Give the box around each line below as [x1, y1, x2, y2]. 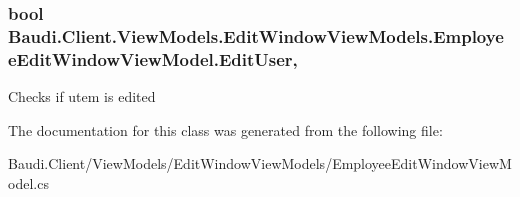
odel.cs [8, 172, 49, 193]
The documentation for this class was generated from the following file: [8, 119, 443, 140]
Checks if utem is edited [8, 86, 156, 107]
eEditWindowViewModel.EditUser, [8, 46, 298, 71]
